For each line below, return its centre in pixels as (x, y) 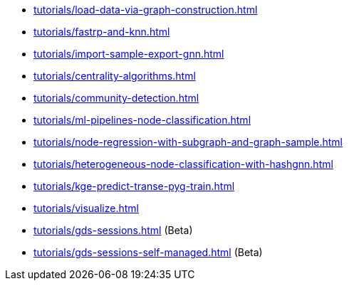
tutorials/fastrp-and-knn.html (102, 32)
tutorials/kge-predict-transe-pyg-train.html (134, 186)
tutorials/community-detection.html (116, 98)
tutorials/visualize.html (86, 208)
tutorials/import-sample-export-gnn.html (129, 54)
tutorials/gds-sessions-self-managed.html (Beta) (148, 252)
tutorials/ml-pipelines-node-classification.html (142, 120)
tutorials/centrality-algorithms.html (115, 76)
